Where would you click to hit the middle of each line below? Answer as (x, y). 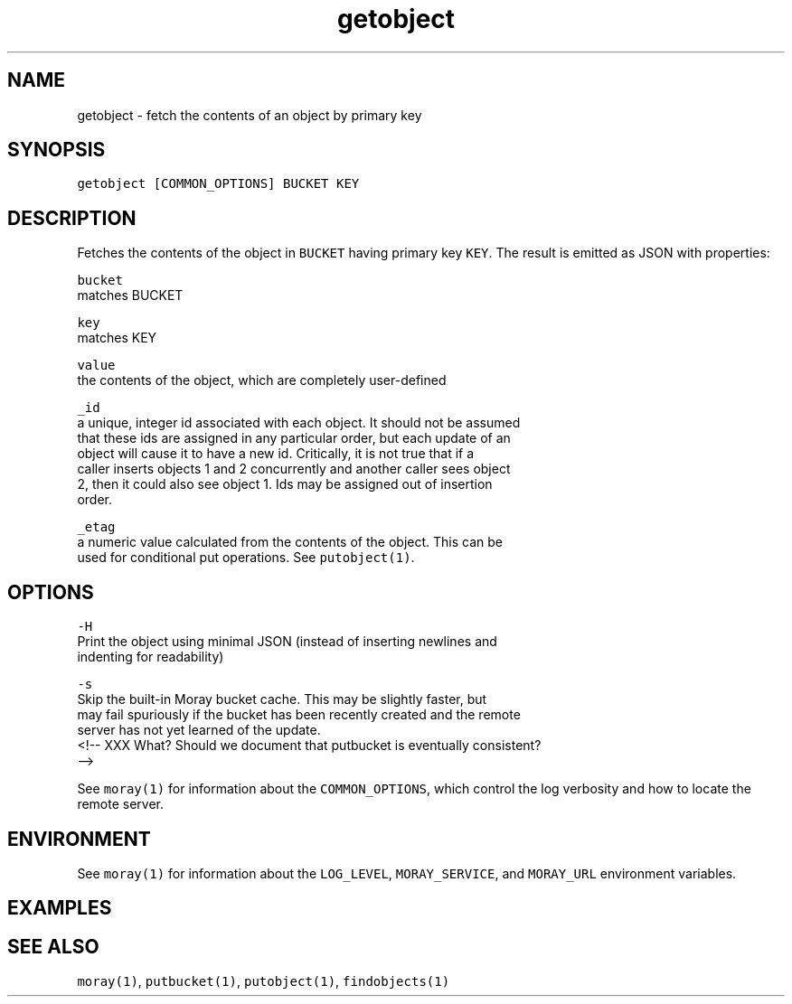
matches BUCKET (130, 296)
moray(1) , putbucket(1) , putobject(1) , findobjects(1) (264, 981)
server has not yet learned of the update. (199, 730)
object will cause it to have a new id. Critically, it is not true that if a (276, 454)
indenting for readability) (151, 657)
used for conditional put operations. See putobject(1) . (246, 558)
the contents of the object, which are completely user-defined (262, 380)
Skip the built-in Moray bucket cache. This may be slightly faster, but (282, 699)
